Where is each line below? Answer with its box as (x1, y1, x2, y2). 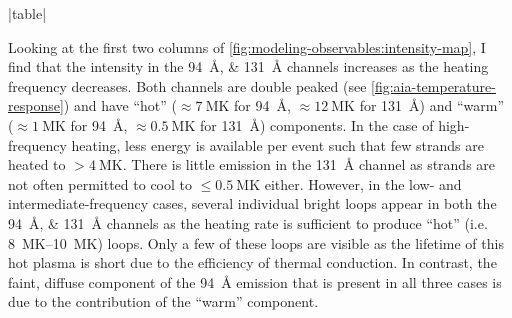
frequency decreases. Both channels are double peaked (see (8, 75, 367, 96)
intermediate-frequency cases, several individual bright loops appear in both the (8, 193, 497, 214)
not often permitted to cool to (8, 173, 192, 194)
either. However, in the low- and (264, 173, 462, 194)
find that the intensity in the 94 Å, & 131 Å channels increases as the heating (8, 56, 489, 77)
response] (8, 95, 64, 116)
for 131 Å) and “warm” (359, 95, 504, 116)
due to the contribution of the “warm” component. (8, 291, 319, 312)
